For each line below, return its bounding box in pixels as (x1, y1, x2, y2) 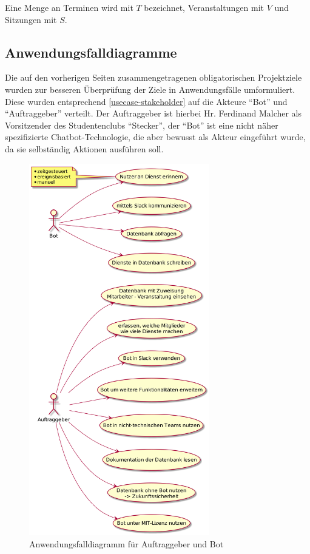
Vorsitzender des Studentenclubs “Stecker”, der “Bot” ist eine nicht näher (5, 118, 278, 131)
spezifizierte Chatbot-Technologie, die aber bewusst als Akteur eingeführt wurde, (5, 130, 306, 143)
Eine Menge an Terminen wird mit (5, 1, 133, 13)
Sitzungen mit (5, 13, 57, 25)
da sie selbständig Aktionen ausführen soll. (5, 142, 164, 155)
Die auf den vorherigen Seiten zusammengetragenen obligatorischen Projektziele (5, 71, 302, 84)
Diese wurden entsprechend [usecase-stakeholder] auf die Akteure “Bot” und (5, 95, 288, 107)
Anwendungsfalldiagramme (5, 42, 177, 61)
